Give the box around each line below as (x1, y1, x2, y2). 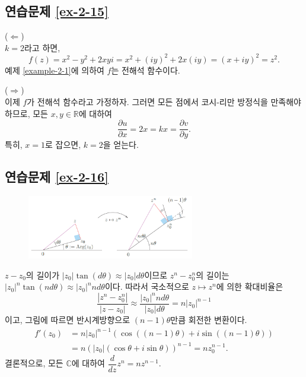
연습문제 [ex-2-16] (5, 167, 109, 186)
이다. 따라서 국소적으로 (104, 280, 189, 293)
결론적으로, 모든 (5, 357, 63, 369)
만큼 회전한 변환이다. (170, 313, 247, 325)
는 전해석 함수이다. (111, 64, 180, 76)
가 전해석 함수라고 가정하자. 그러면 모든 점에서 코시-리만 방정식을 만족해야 (27, 96, 301, 108)
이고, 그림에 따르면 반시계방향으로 (5, 313, 130, 325)
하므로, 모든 (5, 107, 48, 119)
